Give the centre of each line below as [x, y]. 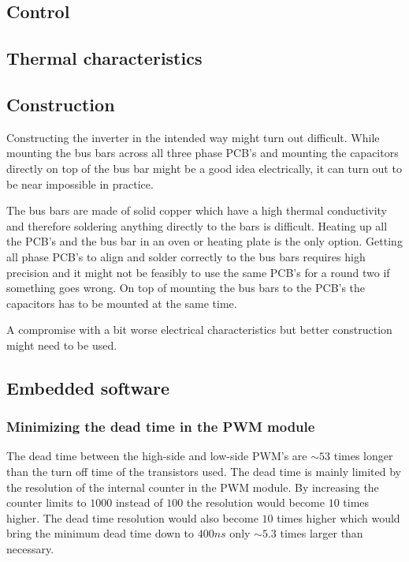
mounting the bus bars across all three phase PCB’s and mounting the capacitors [203, 153]
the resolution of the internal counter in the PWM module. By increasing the [193, 487]
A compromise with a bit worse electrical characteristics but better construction [199, 330]
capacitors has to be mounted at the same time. [122, 303]
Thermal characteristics [104, 58]
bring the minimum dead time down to [100, 533]
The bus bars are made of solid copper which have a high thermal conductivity [197, 210]
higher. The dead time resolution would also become [132, 517]
